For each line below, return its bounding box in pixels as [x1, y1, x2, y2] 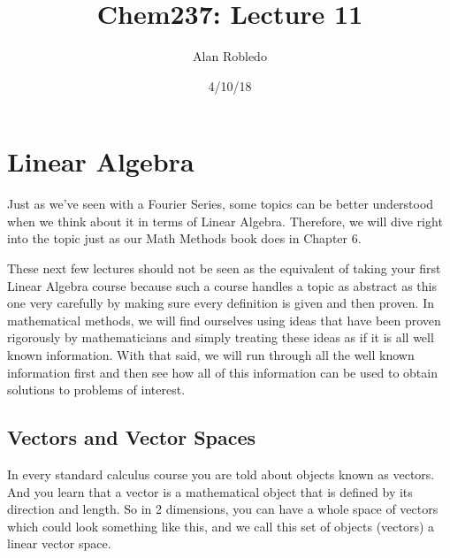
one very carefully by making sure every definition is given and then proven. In [7, 294, 434, 312]
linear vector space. [7, 534, 111, 553]
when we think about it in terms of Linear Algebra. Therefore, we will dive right [7, 211, 443, 230]
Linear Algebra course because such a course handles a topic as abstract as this [7, 276, 437, 294]
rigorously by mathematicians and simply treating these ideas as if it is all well [7, 328, 434, 347]
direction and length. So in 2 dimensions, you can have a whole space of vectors [7, 500, 439, 518]
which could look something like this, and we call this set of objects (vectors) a [7, 516, 435, 535]
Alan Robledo [193, 47, 267, 65]
